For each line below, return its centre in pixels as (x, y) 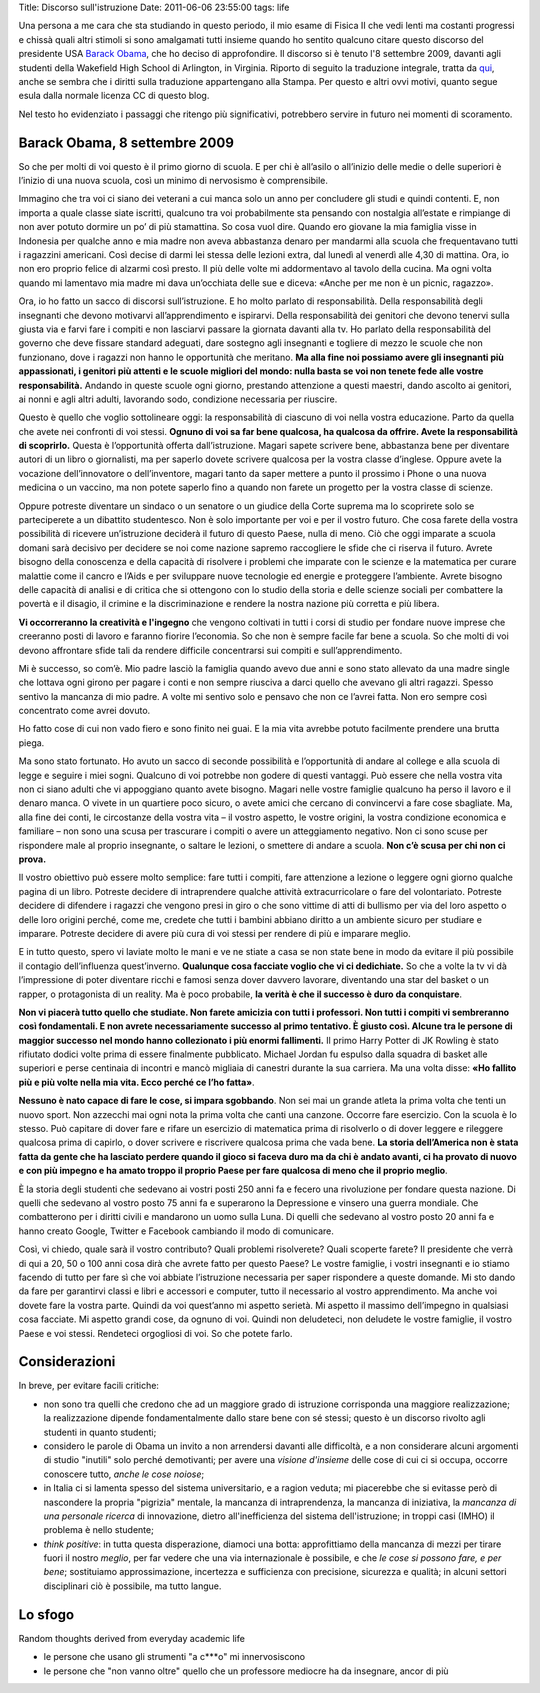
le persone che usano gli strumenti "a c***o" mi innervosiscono (174, 1657)
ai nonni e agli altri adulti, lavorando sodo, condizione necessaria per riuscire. (178, 399)
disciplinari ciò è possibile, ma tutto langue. (132, 1586)
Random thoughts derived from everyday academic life (131, 1638)
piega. (31, 742)
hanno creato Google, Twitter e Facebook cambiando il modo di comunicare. (176, 1231)
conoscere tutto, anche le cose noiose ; (124, 1474)
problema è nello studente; (98, 1530)
